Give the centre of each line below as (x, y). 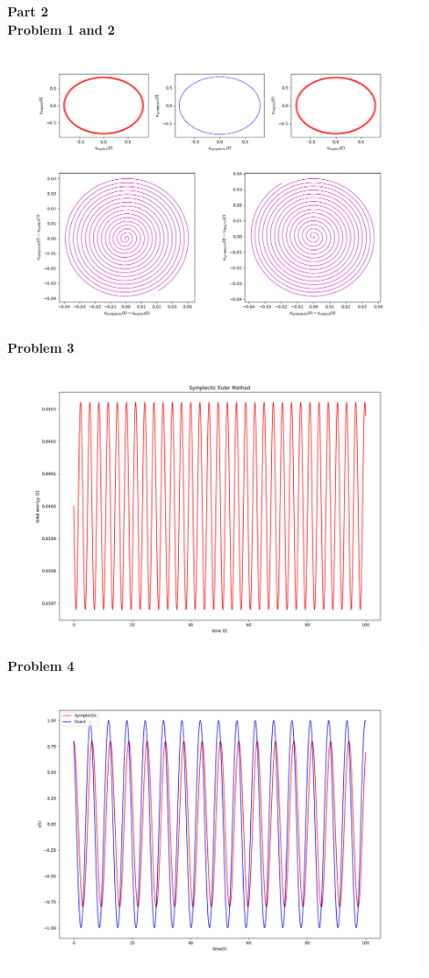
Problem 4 (41, 665)
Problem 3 (41, 347)
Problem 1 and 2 (61, 29)
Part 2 (28, 11)
